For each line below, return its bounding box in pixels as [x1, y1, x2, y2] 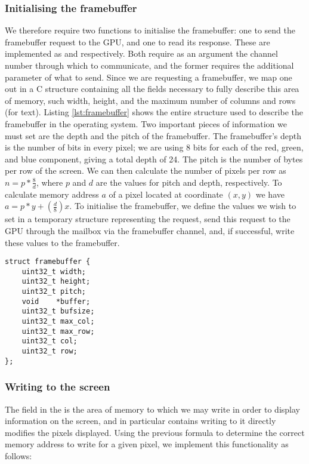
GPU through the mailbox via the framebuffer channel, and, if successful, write [5, 224, 295, 236]
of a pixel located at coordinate [109, 188, 223, 200]
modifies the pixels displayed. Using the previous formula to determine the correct [5, 426, 305, 438]
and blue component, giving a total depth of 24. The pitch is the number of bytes [5, 152, 303, 165]
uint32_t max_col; [21, 317, 95, 326]
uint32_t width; [21, 267, 86, 276]
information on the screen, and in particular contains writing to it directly [5, 414, 276, 427]
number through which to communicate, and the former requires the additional [5, 59, 294, 71]
